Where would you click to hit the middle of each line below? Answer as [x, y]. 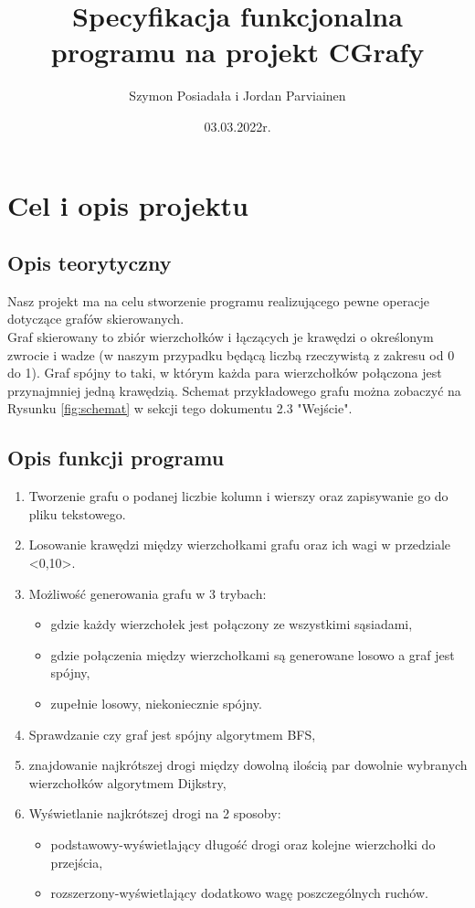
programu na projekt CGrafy [237, 52]
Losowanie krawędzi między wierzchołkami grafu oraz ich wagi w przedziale [240, 545]
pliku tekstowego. [77, 513]
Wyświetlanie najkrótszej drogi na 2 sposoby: [155, 813]
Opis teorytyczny [90, 263]
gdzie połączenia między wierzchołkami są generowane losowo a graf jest [253, 654]
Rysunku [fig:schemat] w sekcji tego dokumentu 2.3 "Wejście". [180, 408]
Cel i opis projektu [128, 204]
